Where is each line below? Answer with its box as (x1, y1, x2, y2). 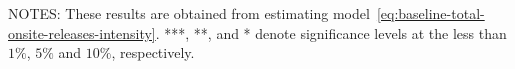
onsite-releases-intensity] (8, 22, 156, 43)
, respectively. (111, 42, 195, 63)
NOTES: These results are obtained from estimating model (8, 3, 370, 23)
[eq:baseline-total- (376, 3, 485, 23)
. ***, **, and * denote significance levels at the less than (155, 22, 507, 43)
